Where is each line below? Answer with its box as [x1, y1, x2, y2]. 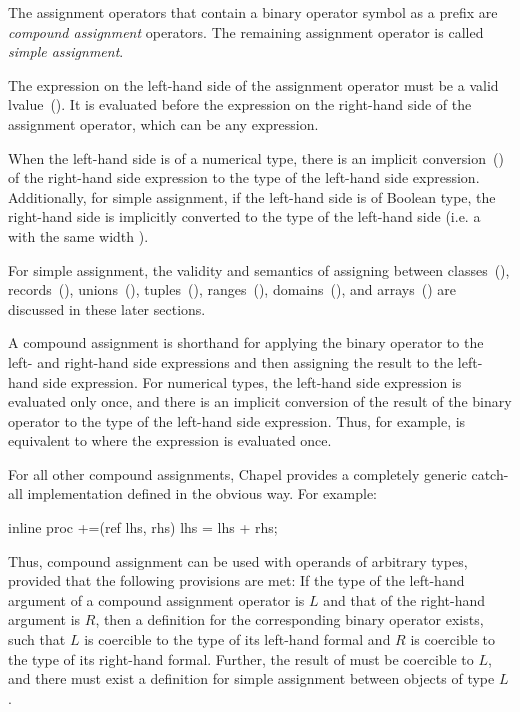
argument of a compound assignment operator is [8, 589, 305, 610]
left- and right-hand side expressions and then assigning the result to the [8, 351, 454, 372]
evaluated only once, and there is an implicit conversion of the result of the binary [8, 391, 512, 412]
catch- [471, 463, 509, 484]
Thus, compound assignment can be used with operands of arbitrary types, [8, 550, 468, 571]
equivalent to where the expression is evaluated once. [8, 430, 332, 451]
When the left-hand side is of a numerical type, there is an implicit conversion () [8, 147, 504, 168]
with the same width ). [8, 225, 149, 246]
